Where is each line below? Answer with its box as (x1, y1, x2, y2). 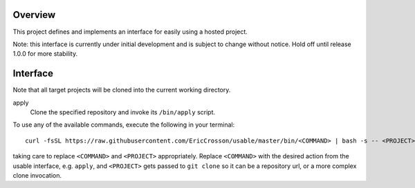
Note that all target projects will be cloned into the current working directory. (12, 86, 231, 94)
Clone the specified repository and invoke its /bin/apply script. (30, 107, 216, 116)
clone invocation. (12, 171, 62, 179)
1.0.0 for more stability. (12, 50, 78, 58)
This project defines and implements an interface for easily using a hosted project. (12, 28, 248, 36)
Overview (12, 9, 56, 21)
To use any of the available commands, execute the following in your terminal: (12, 121, 235, 129)
